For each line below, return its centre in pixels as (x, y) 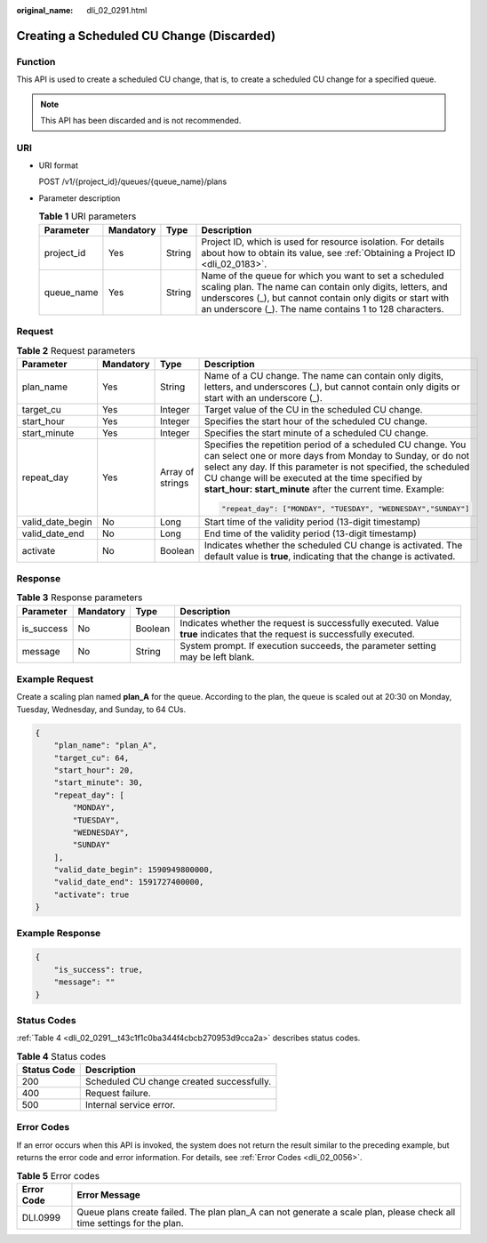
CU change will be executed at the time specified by (314, 477)
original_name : (45, 10)
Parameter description (80, 198)
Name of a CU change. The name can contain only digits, (324, 375)
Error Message (109, 1194)
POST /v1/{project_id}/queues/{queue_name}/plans (133, 181)
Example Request (55, 679)
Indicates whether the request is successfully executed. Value (310, 622)
